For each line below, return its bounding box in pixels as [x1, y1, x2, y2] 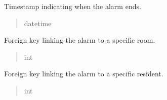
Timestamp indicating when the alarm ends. [4, 1, 141, 11]
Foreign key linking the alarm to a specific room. [4, 35, 155, 45]
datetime [24, 18, 52, 28]
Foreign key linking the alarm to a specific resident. [4, 68, 163, 79]
